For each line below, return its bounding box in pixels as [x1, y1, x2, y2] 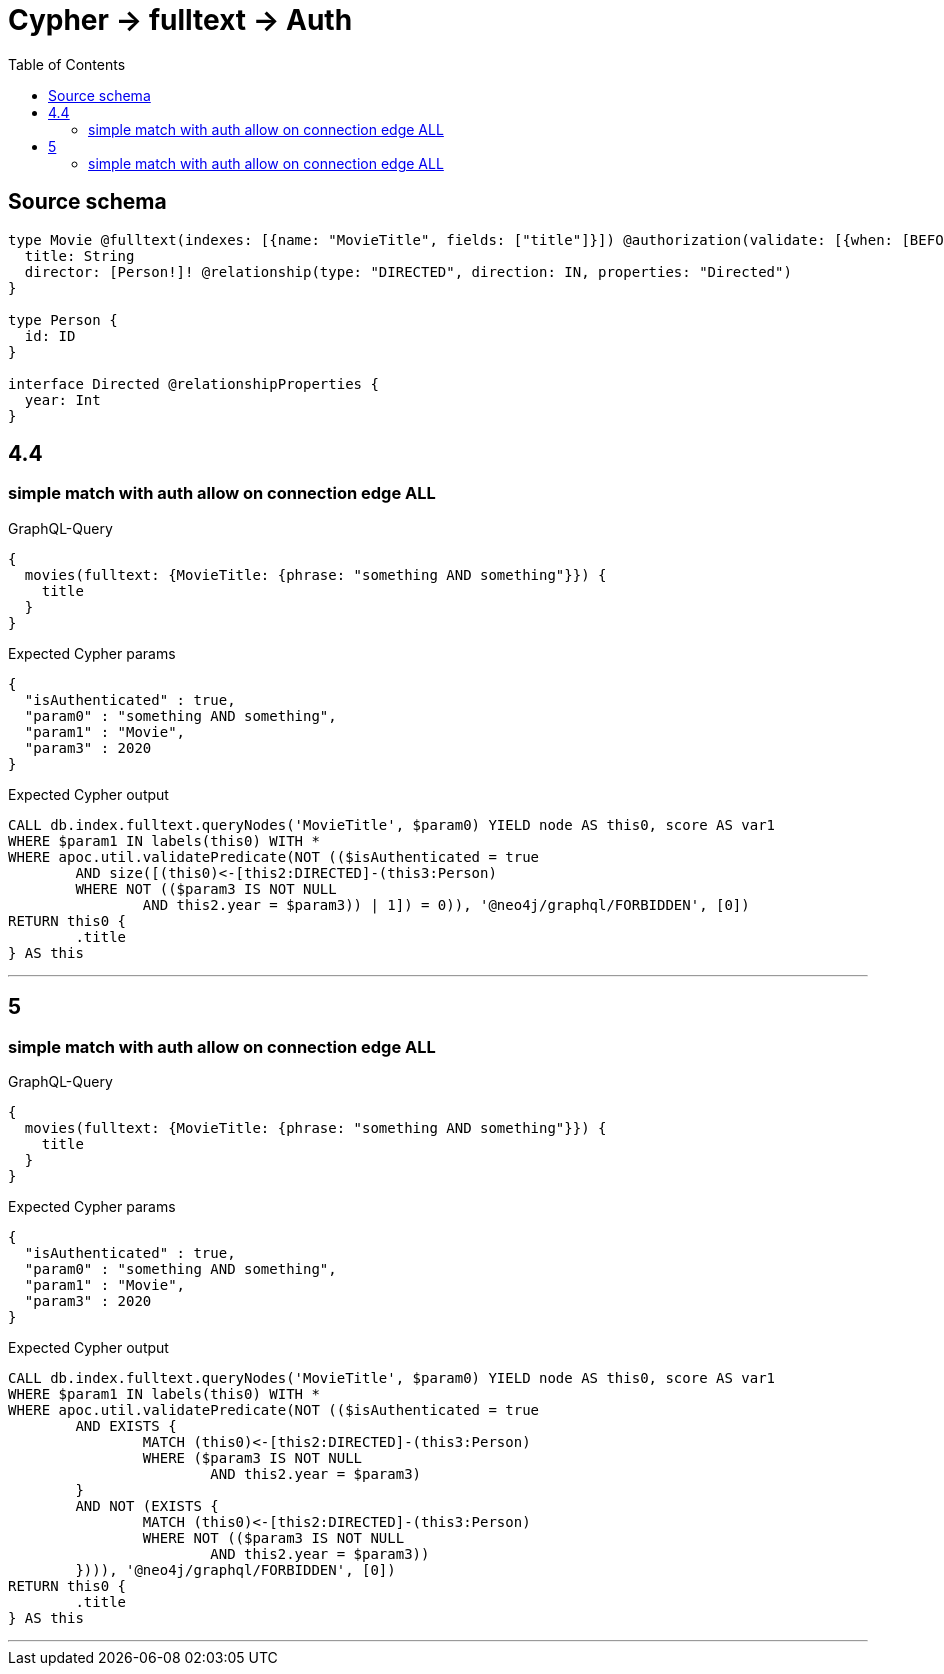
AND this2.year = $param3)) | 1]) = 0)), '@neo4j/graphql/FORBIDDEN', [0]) [142, 896, 750, 913]
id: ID [24, 327, 76, 344]
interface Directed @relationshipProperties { [8, 375, 379, 392]
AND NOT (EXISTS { [75, 1498, 219, 1515]
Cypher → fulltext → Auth [8, 3, 353, 37]
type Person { [8, 311, 118, 328]
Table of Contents [8, 55, 126, 73]
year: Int [24, 391, 101, 408]
